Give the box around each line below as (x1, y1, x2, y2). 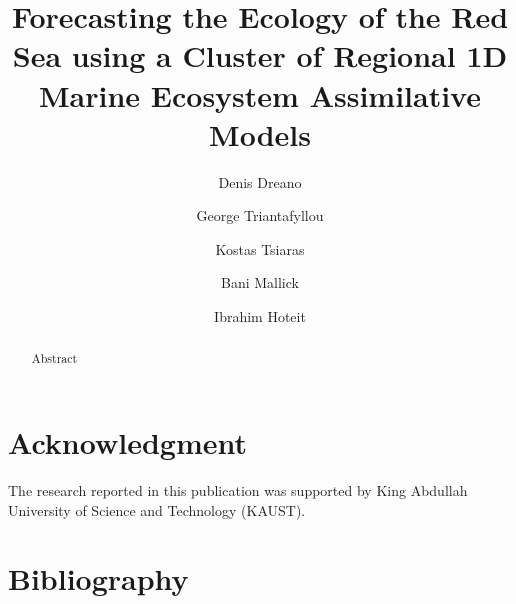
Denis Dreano (218, 171, 302, 192)
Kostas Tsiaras (215, 238, 305, 259)
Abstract (31, 350, 78, 367)
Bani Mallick (221, 272, 299, 293)
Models (209, 113, 311, 154)
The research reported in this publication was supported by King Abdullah (8, 480, 468, 501)
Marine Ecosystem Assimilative (39, 74, 481, 115)
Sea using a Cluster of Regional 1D (12, 35, 508, 76)
